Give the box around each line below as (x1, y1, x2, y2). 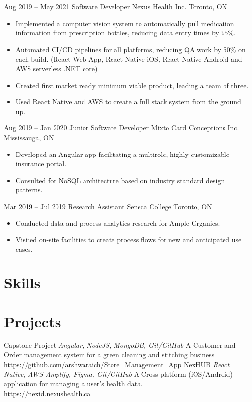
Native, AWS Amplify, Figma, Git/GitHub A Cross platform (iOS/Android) (4, 369, 233, 379)
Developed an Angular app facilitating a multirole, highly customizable (15, 149, 229, 159)
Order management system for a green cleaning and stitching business (4, 349, 215, 360)
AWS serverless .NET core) (15, 63, 98, 73)
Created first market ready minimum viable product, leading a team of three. (15, 80, 249, 90)
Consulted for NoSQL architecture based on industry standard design (15, 175, 225, 185)
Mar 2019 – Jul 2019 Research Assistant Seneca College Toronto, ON (4, 201, 212, 211)
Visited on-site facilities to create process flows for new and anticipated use (15, 234, 242, 245)
